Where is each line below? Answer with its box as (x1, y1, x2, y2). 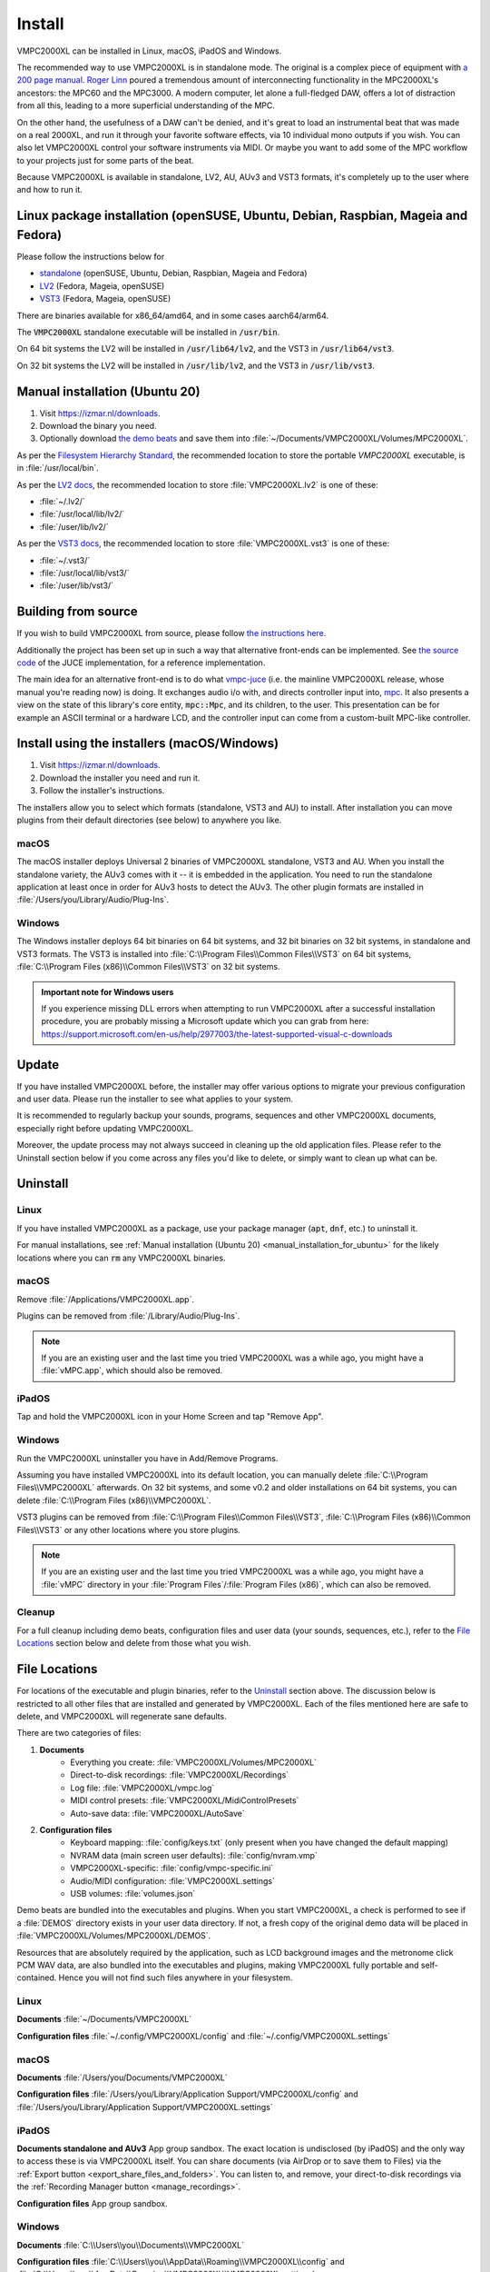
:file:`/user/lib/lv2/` (39, 521, 109, 532)
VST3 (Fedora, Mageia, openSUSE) (39, 294, 171, 304)
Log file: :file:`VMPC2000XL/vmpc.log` (70, 1782, 215, 1793)
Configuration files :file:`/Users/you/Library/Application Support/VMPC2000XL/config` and (16, 2088, 358, 2099)
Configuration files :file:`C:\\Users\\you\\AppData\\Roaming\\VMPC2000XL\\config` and (16, 2257, 345, 2267)
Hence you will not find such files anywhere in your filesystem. (58, 1972, 293, 1983)
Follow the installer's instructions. (39, 785, 165, 796)
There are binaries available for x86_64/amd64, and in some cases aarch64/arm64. (16, 310, 329, 321)
